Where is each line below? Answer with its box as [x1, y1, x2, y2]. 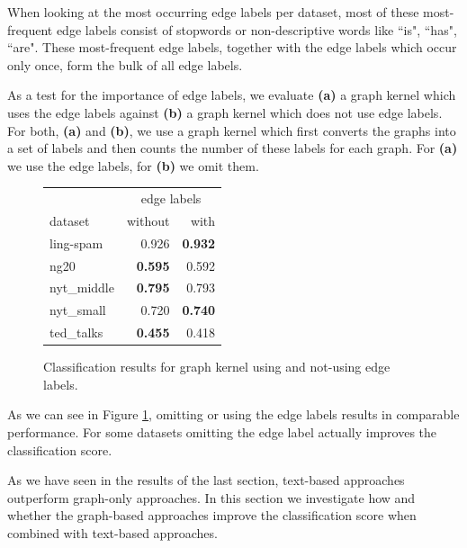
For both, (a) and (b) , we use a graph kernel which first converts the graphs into [7, 121, 456, 139]
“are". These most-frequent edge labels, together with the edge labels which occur [7, 38, 457, 57]
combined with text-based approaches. [7, 524, 218, 542]
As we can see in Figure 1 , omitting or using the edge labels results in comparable [7, 405, 460, 424]
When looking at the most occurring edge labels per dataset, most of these [7, 3, 419, 21]
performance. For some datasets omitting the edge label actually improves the [7, 423, 437, 442]
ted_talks [49, 323, 103, 342]
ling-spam [49, 233, 103, 252]
